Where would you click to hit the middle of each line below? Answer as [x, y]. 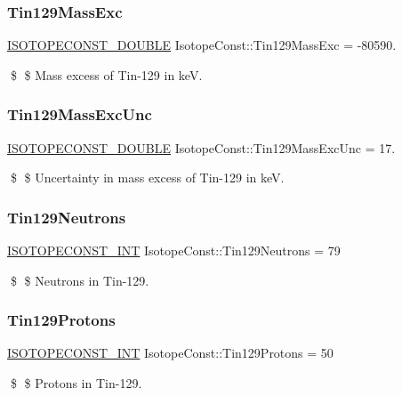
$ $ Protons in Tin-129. [76, 383]
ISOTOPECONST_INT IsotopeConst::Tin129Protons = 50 [170, 353]
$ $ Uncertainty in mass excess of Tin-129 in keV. [147, 178]
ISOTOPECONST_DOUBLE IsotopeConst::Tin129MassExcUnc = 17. [201, 147]
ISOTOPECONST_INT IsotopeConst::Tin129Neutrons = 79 [174, 251]
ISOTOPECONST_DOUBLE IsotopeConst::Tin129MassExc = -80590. [202, 45]
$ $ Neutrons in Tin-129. [80, 280]
